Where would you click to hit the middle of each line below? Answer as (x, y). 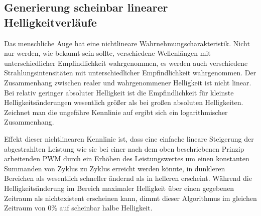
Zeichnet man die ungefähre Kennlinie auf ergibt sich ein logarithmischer (116, 112)
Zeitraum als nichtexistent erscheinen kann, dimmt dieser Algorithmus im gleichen (130, 198)
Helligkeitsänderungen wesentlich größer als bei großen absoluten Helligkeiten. (124, 102)
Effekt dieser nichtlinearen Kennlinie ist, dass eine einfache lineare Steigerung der (129, 138)
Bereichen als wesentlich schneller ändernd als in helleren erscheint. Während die (128, 178)
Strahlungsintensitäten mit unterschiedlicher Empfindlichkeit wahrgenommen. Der (130, 73)
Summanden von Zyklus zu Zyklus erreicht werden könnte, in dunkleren (115, 168)
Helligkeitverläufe (50, 22)
